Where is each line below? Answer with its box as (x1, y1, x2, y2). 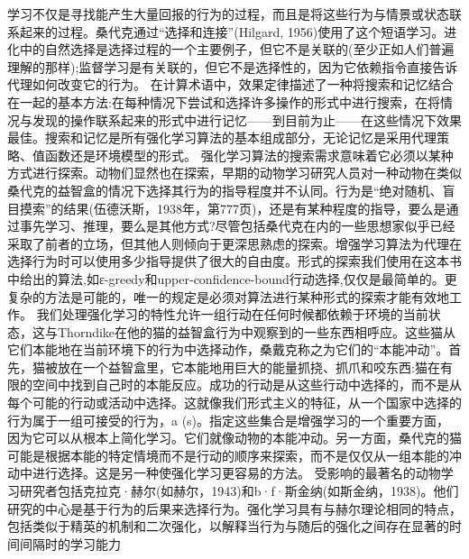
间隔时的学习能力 (19, 534, 121, 553)
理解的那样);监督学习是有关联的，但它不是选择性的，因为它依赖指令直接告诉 (7, 57, 458, 76)
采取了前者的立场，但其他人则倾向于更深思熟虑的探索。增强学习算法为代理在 (7, 234, 462, 252)
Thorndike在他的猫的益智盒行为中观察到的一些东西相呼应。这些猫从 (57, 322, 456, 341)
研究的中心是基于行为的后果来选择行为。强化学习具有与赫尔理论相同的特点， (7, 499, 462, 518)
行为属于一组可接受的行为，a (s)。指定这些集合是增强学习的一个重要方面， (7, 410, 450, 429)
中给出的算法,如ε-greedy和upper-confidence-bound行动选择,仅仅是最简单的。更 (7, 269, 457, 288)
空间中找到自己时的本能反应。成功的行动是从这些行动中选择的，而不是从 (32, 375, 462, 394)
